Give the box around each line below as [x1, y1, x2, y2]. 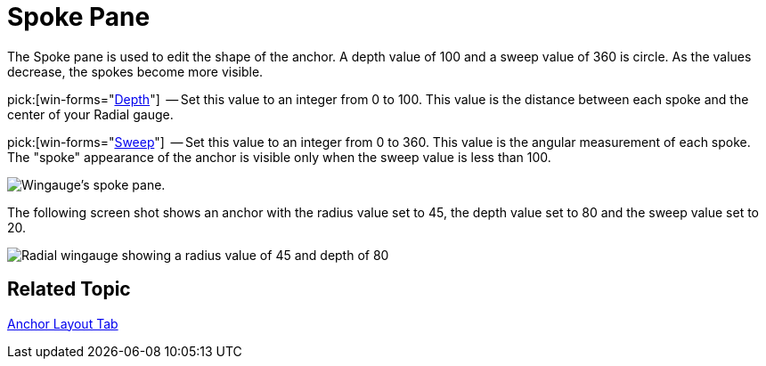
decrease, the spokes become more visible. [7, 63, 264, 79]
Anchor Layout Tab [7, 315, 118, 331]
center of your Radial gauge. [7, 106, 174, 122]
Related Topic [7, 278, 131, 301]
